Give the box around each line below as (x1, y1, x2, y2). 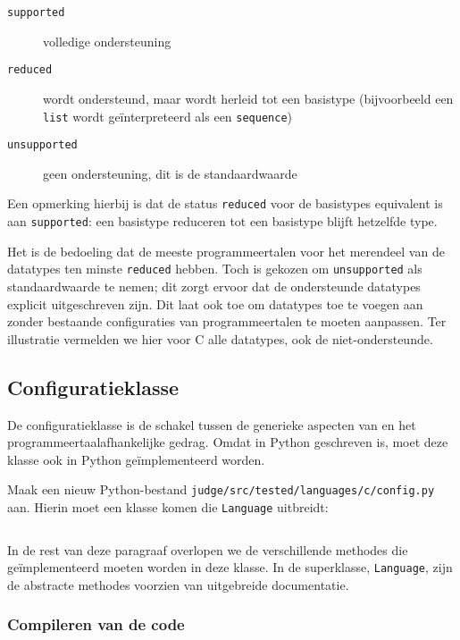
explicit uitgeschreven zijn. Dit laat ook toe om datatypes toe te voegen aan (7, 294, 423, 313)
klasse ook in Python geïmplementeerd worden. (7, 450, 265, 468)
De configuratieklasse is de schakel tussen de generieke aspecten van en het (7, 415, 416, 434)
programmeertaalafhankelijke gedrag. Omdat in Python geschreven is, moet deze (7, 433, 448, 451)
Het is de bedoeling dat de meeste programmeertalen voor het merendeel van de (7, 241, 445, 260)
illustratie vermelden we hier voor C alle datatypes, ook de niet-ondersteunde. (7, 329, 433, 348)
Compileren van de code (7, 613, 185, 636)
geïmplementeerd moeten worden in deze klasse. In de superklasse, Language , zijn (7, 558, 453, 577)
